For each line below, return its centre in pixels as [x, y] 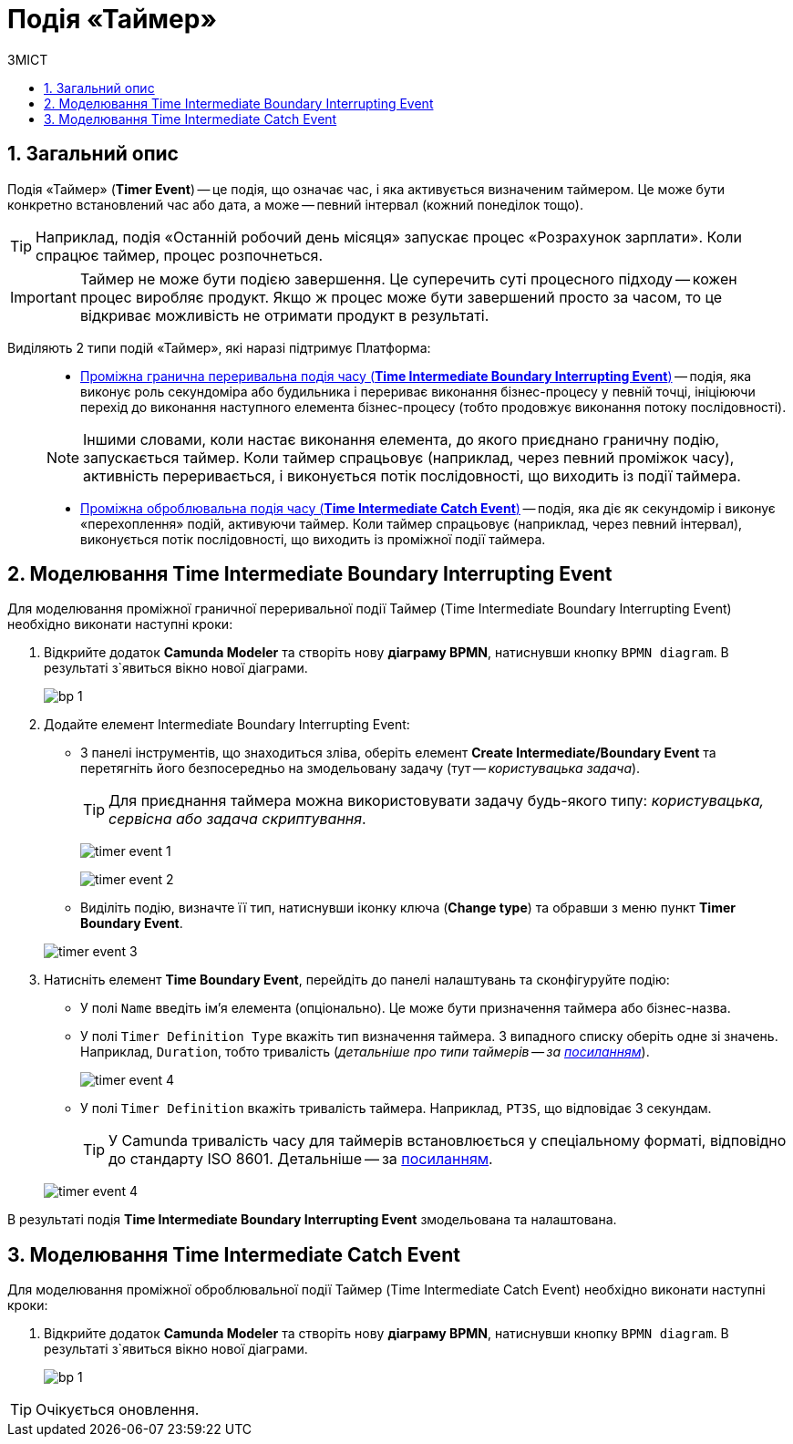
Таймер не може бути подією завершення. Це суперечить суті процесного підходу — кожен [408, 278]
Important [43, 297]
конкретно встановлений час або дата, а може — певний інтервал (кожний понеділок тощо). [295, 204]
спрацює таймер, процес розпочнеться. [180, 255]
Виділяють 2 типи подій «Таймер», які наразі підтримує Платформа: [219, 347]
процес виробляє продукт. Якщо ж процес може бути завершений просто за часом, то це [401, 297]
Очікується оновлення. [118, 1410]
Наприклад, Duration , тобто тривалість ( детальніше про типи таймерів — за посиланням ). [365, 1052]
